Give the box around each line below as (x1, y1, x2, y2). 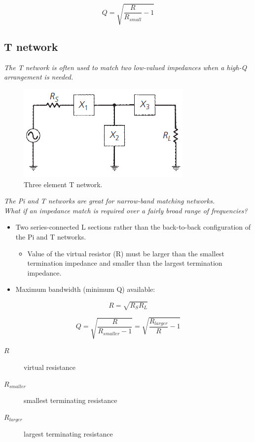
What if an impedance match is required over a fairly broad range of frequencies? (4, 205, 248, 215)
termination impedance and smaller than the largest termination (27, 258, 222, 268)
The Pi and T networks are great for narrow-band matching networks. (4, 196, 215, 206)
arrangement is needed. (4, 72, 73, 82)
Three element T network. (24, 179, 103, 189)
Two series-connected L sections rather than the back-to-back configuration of (15, 222, 251, 232)
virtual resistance (24, 362, 75, 372)
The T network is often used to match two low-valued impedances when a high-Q (4, 62, 247, 72)
